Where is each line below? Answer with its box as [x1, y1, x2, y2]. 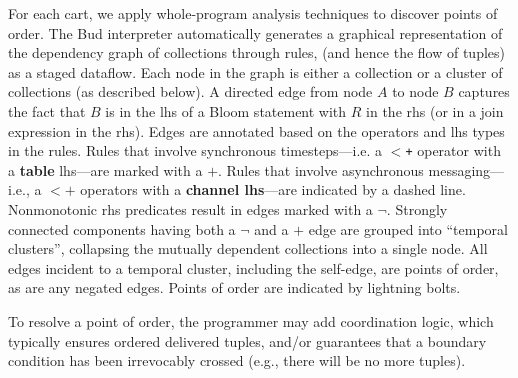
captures [458, 81, 510, 102]
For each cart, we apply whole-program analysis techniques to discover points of [8, 3, 498, 23]
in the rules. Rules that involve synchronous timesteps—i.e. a [8, 140, 383, 161]
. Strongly [386, 199, 448, 219]
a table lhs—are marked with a [8, 159, 203, 180]
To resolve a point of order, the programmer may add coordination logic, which [8, 310, 494, 331]
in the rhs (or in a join [366, 100, 504, 121]
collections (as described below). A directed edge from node [8, 81, 373, 102]
